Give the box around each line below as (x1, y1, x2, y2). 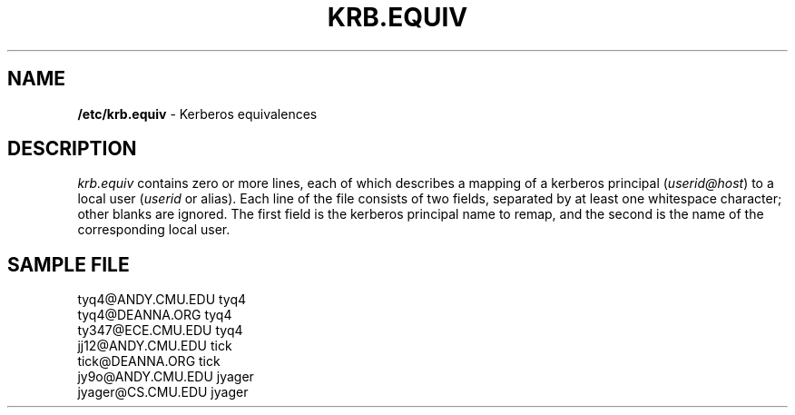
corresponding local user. (77, 222, 231, 238)
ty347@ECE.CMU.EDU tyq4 (77, 322, 243, 339)
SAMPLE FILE (7, 252, 130, 276)
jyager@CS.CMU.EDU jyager (77, 384, 249, 400)
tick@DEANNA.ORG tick (77, 353, 221, 370)
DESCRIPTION (7, 137, 137, 161)
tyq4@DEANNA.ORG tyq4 (77, 307, 232, 323)
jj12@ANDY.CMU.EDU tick (77, 338, 232, 354)
